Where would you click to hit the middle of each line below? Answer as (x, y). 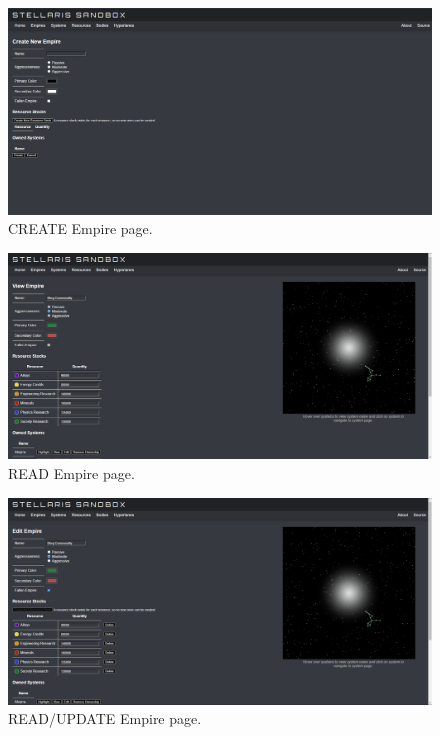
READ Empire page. (71, 473)
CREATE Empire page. (80, 228)
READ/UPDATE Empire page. (105, 718)
